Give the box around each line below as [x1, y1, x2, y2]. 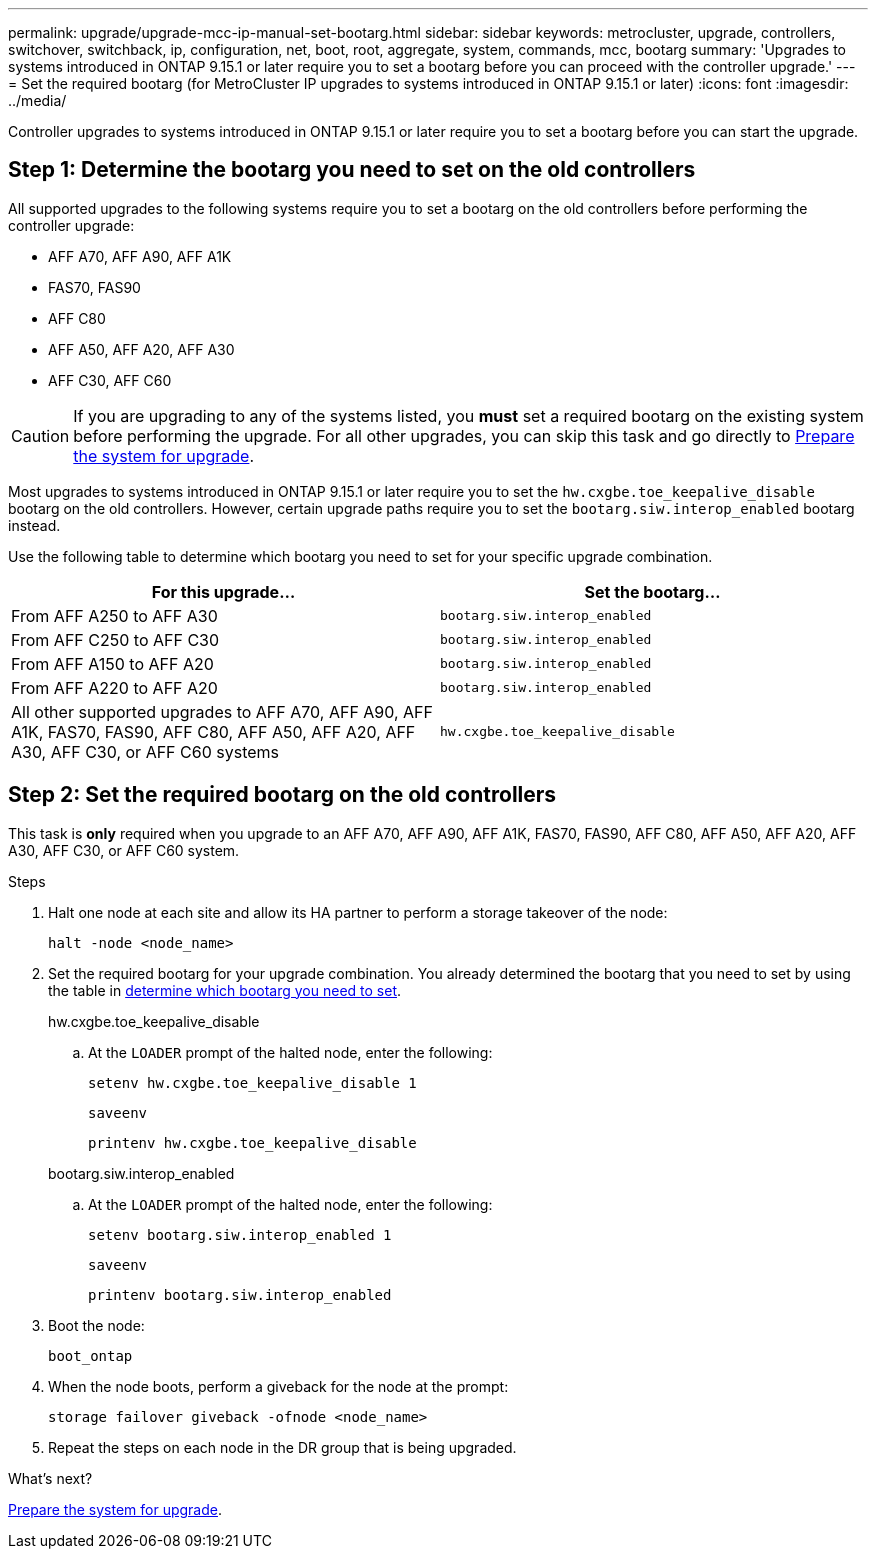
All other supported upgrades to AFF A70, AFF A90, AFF [11, 701, 434, 722]
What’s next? [8, 1469, 93, 1487]
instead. [8, 516, 61, 534]
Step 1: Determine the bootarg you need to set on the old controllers [8, 157, 696, 183]
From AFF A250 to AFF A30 [11, 605, 218, 626]
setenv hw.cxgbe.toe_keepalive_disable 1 [88, 1074, 417, 1091]
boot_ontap [48, 1347, 133, 1364]
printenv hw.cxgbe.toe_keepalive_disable [88, 1134, 417, 1151]
